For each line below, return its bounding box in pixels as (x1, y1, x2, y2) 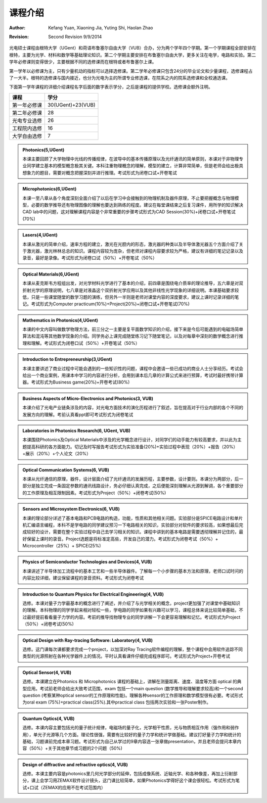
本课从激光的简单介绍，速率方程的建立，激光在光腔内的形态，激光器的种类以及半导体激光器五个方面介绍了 (22, 241, 239, 247)
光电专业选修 (12, 117, 42, 124)
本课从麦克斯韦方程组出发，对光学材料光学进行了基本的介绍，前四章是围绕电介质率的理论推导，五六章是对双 (22, 280, 243, 286)
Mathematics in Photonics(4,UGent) (22, 317, 98, 323)
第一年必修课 (12, 101, 42, 108)
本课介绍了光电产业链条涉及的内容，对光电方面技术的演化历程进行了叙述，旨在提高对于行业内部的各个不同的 (22, 405, 243, 411)
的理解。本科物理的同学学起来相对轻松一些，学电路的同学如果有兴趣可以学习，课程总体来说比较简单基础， (22, 607, 239, 613)
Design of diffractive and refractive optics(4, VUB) (22, 761, 128, 767)
